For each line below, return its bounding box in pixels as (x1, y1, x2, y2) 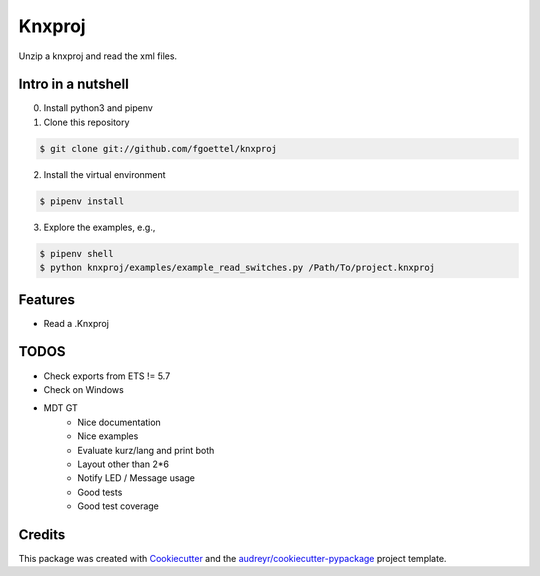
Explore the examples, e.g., (43, 221, 156, 233)
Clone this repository (43, 116, 130, 128)
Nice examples (77, 430, 139, 442)
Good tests (77, 486, 123, 498)
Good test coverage (77, 500, 160, 512)
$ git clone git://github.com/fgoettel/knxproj (39, 143, 277, 154)
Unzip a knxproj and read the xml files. (18, 50, 178, 62)
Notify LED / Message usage (77, 472, 195, 484)
